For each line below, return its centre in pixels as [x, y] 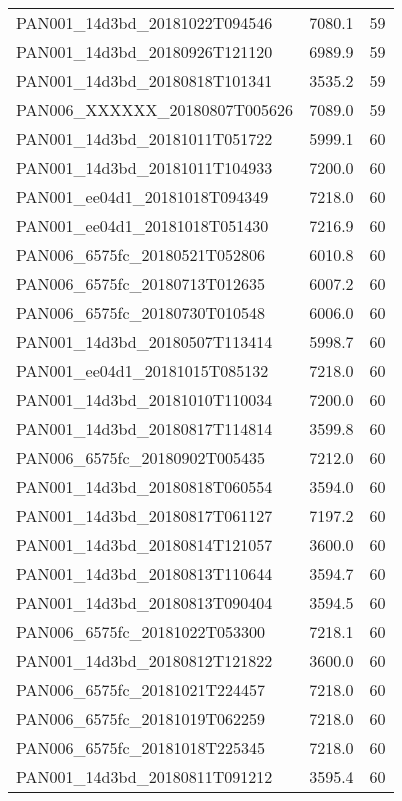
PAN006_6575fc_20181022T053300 [141, 631]
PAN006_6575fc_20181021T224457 [141, 689]
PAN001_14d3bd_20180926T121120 [144, 51]
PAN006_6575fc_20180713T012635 [141, 283]
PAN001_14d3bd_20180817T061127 [144, 515]
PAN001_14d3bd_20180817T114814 [144, 428]
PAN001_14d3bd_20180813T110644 [144, 573]
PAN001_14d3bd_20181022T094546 [144, 22]
